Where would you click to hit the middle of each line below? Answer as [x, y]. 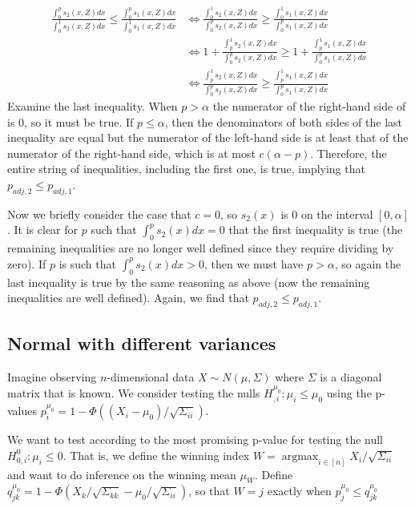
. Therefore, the [349, 153]
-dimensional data [151, 377]
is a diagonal [351, 377]
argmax [300, 456]
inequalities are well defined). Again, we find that [128, 298]
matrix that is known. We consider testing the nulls [134, 392]
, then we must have [254, 263]
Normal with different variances [142, 343]
